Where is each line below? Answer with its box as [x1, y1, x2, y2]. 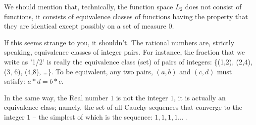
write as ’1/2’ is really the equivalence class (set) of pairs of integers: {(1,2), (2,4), [4, 56, 253, 66]
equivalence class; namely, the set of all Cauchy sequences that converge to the [4, 102, 243, 112]
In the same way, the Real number [4, 92, 108, 102]
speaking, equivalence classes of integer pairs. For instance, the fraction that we [4, 47, 245, 57]
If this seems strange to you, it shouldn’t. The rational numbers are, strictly [4, 37, 235, 47]
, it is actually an [174, 92, 226, 102]
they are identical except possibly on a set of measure [4, 21, 166, 31]
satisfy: [4, 76, 25, 86]
